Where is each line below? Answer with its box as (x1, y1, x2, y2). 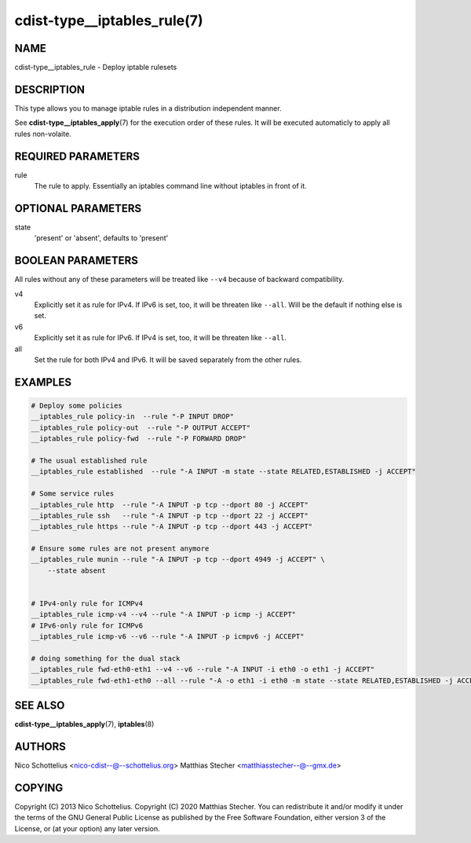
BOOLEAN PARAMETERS (14, 254, 139, 267)
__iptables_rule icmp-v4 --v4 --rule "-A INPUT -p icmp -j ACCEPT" (31, 610, 297, 619)
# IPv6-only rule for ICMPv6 (31, 621, 144, 630)
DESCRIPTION (14, 82, 86, 96)
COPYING (14, 781, 64, 794)
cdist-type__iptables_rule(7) (14, 12, 203, 29)
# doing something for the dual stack (31, 654, 181, 663)
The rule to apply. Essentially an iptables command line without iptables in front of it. (34, 181, 308, 191)
